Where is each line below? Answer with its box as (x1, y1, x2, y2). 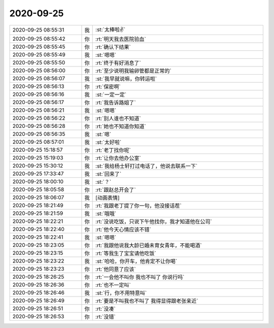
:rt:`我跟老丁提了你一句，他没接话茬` (95, 202, 182, 209)
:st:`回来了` (95, 170, 122, 177)
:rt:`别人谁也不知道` (95, 115, 142, 122)
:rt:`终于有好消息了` (95, 59, 142, 66)
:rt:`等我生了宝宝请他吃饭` (95, 249, 157, 256)
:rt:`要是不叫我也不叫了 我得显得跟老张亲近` (95, 297, 198, 304)
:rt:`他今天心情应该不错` (95, 226, 152, 233)
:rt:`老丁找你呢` (95, 146, 131, 153)
